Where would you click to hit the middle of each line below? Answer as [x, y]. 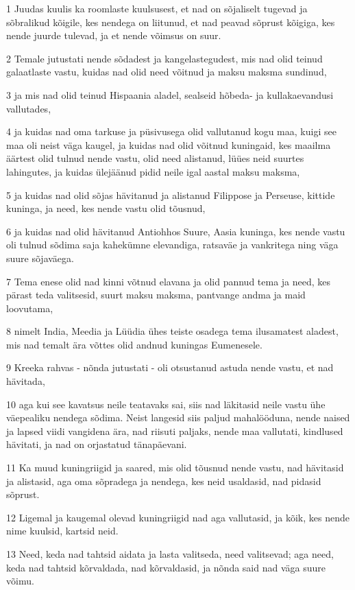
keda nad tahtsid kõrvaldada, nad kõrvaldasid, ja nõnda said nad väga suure [166, 567]
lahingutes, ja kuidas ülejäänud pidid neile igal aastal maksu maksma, [153, 171]
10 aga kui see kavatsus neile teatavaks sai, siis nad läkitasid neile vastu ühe [166, 404]
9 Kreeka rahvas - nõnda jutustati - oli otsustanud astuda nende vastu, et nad [170, 367]
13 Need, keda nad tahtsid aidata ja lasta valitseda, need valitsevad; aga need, [170, 554]
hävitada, [26, 381]
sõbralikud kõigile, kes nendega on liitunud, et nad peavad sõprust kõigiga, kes [171, 22]
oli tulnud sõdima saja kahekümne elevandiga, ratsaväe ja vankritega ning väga [172, 245]
